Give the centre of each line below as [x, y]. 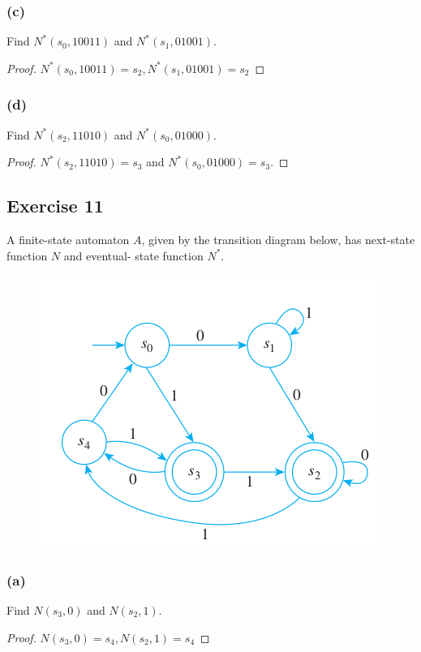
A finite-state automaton [68, 240]
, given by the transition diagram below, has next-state [278, 240]
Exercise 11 [55, 206]
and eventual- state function [133, 255]
